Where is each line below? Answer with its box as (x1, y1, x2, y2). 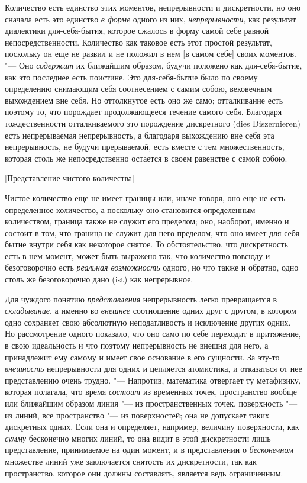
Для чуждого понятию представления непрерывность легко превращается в (5, 292, 277, 305)
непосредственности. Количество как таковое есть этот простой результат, (5, 36, 272, 48)
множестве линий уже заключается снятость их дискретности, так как (5, 455, 257, 467)
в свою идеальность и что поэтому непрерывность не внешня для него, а (5, 339, 269, 352)
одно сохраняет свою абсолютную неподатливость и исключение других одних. (5, 315, 291, 328)
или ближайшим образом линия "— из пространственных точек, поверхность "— (5, 397, 298, 409)
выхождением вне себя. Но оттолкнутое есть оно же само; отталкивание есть (5, 94, 283, 106)
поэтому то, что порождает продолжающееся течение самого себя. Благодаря (5, 105, 282, 118)
